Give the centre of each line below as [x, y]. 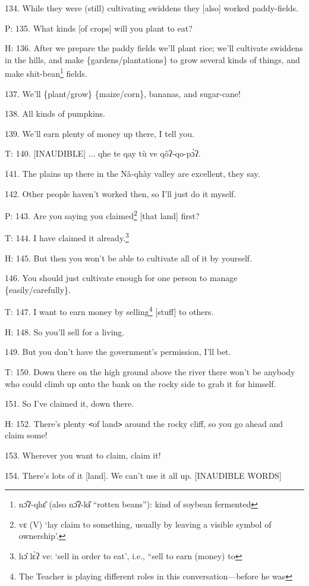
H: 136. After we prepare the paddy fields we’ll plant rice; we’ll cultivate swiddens [154, 48]
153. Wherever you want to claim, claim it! [83, 455]
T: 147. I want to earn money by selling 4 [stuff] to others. [109, 311]
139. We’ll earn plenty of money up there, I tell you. [100, 133]
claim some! [26, 435]
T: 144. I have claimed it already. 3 [67, 237]
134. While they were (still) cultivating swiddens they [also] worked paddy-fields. [152, 8]
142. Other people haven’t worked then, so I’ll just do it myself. [121, 193]
